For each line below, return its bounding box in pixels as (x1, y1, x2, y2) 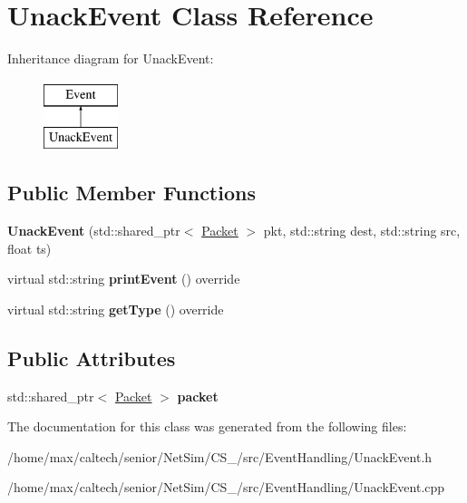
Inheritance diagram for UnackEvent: (7, 49, 214, 68)
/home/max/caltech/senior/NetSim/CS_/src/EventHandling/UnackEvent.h (7, 447, 433, 466)
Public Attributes (7, 343, 176, 372)
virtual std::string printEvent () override (7, 269, 240, 288)
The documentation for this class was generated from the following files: (7, 417, 407, 436)
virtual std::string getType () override (7, 299, 224, 318)
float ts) (7, 238, 52, 257)
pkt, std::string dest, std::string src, (263, 221, 461, 240)
